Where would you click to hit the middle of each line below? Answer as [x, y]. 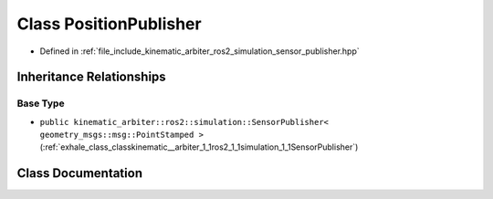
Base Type [41, 103]
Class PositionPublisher [109, 24]
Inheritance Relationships [91, 77]
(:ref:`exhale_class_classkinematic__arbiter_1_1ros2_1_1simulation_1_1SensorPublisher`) [199, 147]
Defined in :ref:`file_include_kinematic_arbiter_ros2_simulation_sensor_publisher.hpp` [199, 51]
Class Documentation [80, 173]
